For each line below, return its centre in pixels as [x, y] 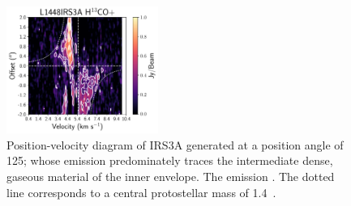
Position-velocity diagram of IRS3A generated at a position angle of [175, 144]
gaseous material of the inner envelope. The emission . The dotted [171, 177]
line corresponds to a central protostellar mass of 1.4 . [141, 192]
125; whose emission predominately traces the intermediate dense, [170, 160]
